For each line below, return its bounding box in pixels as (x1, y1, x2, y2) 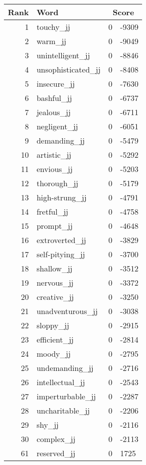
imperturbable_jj (36, 391, 96, 402)
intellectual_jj (36, 376, 85, 388)
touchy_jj (36, 21, 71, 32)
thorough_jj (36, 177, 78, 189)
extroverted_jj (36, 234, 86, 245)
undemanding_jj (36, 362, 94, 373)
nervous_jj (36, 277, 73, 288)
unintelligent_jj (36, 49, 90, 61)
